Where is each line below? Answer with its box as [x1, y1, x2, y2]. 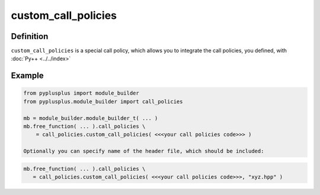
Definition [11, 31, 49, 41]
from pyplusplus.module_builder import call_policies [23, 98, 183, 105]
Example [11, 71, 44, 81]
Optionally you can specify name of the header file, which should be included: [23, 148, 264, 155]
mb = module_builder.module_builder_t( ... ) [23, 115, 158, 121]
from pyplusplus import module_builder [23, 90, 139, 97]
